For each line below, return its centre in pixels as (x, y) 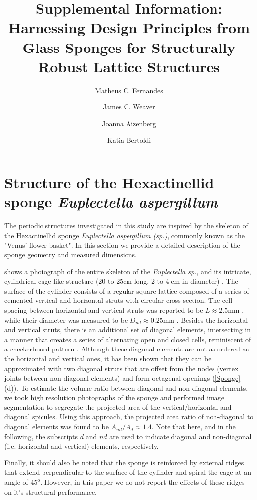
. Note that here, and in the (193, 426)
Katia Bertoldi (129, 140)
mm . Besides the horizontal (205, 320)
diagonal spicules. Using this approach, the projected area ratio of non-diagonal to (129, 417)
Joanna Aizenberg (129, 123)
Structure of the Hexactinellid (109, 182)
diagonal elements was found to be (57, 426)
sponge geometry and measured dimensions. (71, 254)
